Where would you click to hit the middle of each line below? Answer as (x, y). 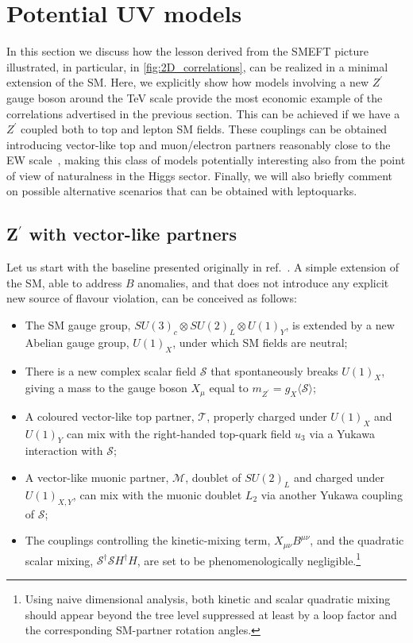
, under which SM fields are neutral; (260, 342)
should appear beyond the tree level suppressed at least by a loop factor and (211, 614)
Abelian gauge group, (77, 342)
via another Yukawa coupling (332, 494)
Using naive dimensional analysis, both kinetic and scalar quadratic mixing (208, 598)
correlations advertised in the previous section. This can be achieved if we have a (203, 113)
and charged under (339, 477)
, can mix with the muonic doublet (157, 494)
